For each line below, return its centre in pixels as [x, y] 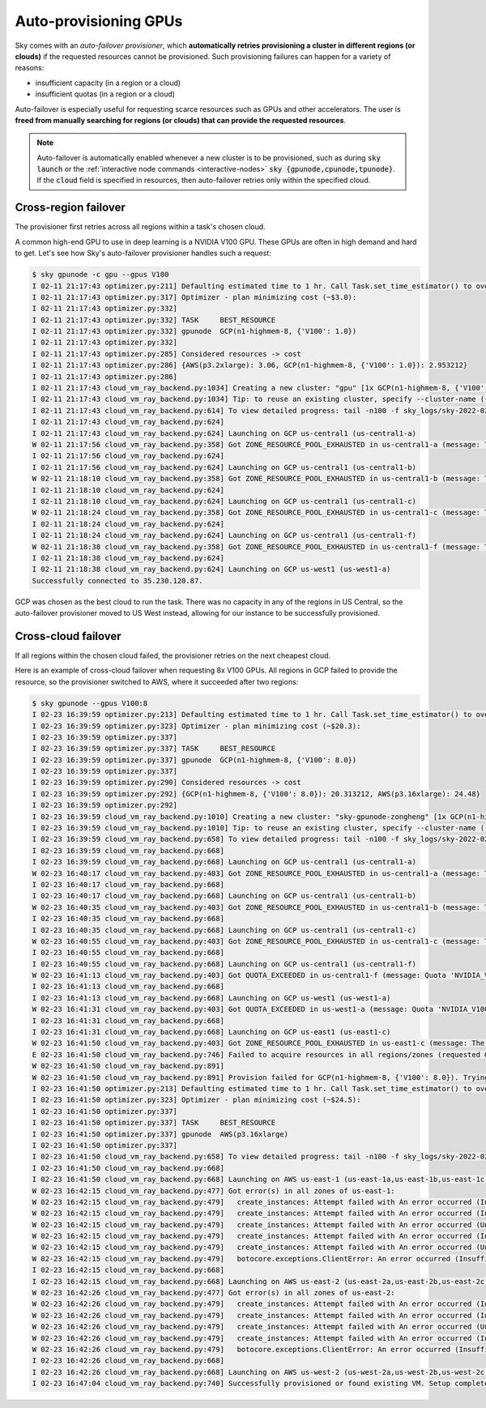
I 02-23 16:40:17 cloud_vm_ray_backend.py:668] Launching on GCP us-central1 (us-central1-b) [224, 896]
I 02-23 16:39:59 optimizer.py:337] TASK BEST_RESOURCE [154, 749]
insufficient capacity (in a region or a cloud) [108, 83]
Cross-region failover [70, 208]
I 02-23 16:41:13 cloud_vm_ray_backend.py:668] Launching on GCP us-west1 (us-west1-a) [211, 998]
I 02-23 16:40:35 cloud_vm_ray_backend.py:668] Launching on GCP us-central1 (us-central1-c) [224, 930]
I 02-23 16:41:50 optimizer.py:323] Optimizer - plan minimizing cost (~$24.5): [196, 1100]
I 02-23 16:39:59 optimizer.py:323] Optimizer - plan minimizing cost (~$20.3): [196, 726]
